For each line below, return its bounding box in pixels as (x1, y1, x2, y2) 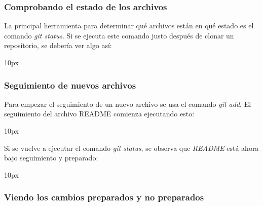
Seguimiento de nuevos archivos (4, 78, 136, 91)
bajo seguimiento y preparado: (4, 152, 98, 163)
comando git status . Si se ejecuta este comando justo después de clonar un (4, 30, 234, 40)
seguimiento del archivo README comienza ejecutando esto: (4, 108, 195, 119)
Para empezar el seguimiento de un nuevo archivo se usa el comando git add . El (4, 98, 251, 109)
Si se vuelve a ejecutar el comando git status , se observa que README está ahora (4, 142, 259, 153)
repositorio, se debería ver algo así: (4, 40, 112, 51)
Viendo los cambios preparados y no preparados (4, 191, 204, 203)
